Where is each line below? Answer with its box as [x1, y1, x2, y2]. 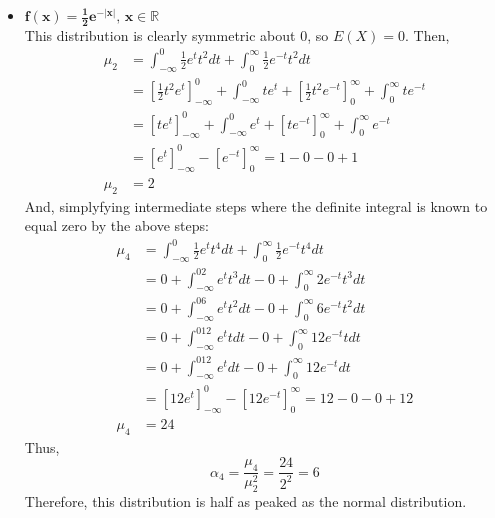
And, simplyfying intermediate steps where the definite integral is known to [24, 195, 488, 216]
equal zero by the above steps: [24, 215, 209, 236]
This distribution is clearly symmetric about [24, 24, 296, 45]
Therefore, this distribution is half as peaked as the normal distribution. [24, 491, 467, 511]
